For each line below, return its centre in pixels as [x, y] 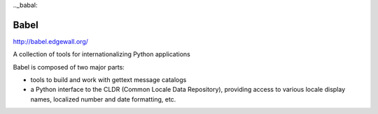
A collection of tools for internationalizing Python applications [101, 54]
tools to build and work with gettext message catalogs [108, 80]
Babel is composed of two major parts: [69, 67]
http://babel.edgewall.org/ [51, 41]
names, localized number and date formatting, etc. [103, 99]
